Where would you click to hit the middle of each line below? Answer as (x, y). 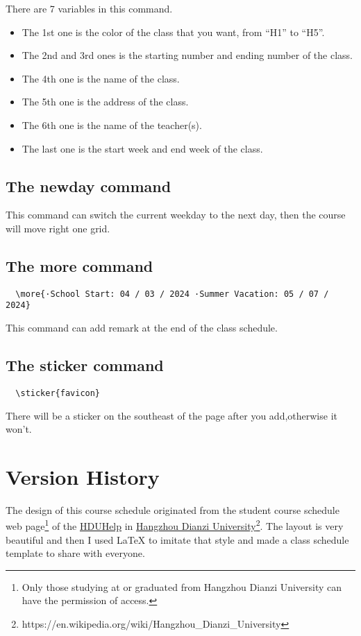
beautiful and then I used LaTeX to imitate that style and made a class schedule (177, 539)
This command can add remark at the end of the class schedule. (142, 328)
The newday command (89, 186)
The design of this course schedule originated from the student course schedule (173, 509)
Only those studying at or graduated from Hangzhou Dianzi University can (182, 586)
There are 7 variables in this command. (89, 8)
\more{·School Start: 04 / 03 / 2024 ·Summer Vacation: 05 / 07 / (172, 294)
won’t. (19, 429)
